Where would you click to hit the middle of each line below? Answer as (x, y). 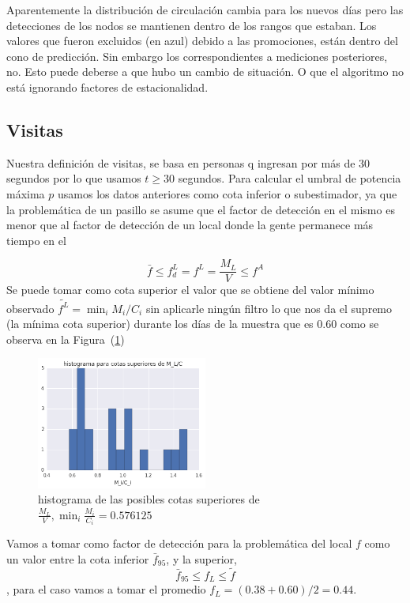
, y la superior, (201, 558)
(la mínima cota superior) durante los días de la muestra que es (160, 324)
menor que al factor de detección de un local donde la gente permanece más (190, 225)
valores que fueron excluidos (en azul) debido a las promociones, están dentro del (202, 41)
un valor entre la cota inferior (78, 558)
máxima (26, 193)
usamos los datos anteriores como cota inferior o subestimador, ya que (227, 193)
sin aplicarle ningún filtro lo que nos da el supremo (269, 308)
